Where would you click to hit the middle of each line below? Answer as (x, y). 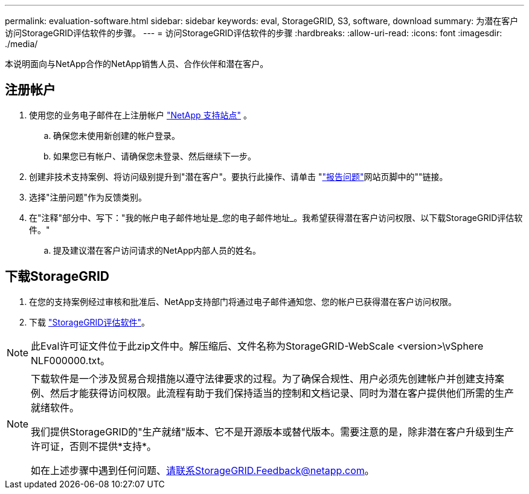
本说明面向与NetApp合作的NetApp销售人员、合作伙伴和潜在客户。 (137, 64)
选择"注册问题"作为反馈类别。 (88, 197)
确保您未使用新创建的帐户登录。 (117, 135)
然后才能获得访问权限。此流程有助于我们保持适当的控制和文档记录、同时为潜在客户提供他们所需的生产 (282, 393)
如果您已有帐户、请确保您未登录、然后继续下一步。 (155, 156)
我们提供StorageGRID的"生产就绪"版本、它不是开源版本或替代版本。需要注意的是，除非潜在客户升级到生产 (273, 431)
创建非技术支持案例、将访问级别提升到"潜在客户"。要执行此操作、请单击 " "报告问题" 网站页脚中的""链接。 (239, 176)
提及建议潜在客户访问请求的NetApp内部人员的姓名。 (157, 250)
